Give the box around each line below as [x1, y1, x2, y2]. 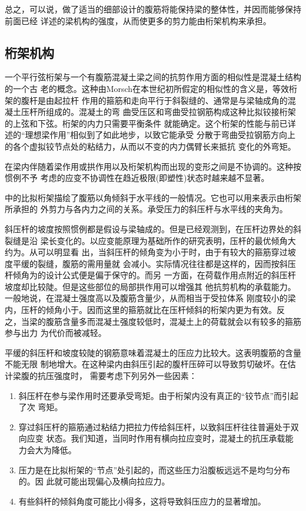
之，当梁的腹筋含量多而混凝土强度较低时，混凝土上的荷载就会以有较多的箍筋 [5, 315, 301, 327]
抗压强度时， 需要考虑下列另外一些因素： [37, 370, 197, 382]
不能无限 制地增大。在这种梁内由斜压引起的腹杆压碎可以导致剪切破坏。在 [5, 358, 288, 370]
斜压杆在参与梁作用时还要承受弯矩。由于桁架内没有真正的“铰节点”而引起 [18, 389, 299, 401]
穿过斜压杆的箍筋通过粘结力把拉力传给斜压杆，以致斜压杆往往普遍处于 [18, 420, 291, 433]
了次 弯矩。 [18, 401, 63, 413]
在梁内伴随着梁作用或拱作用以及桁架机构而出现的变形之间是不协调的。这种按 [5, 160, 301, 172]
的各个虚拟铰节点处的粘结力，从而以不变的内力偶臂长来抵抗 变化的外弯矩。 [5, 140, 296, 152]
